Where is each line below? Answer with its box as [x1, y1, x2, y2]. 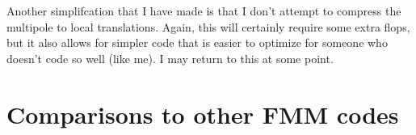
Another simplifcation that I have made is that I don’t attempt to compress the [6, 2, 401, 19]
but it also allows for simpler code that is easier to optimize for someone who [6, 34, 388, 51]
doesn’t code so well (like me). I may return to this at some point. [6, 49, 334, 66]
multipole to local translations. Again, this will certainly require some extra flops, [6, 18, 410, 35]
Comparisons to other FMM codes [6, 97, 399, 130]
